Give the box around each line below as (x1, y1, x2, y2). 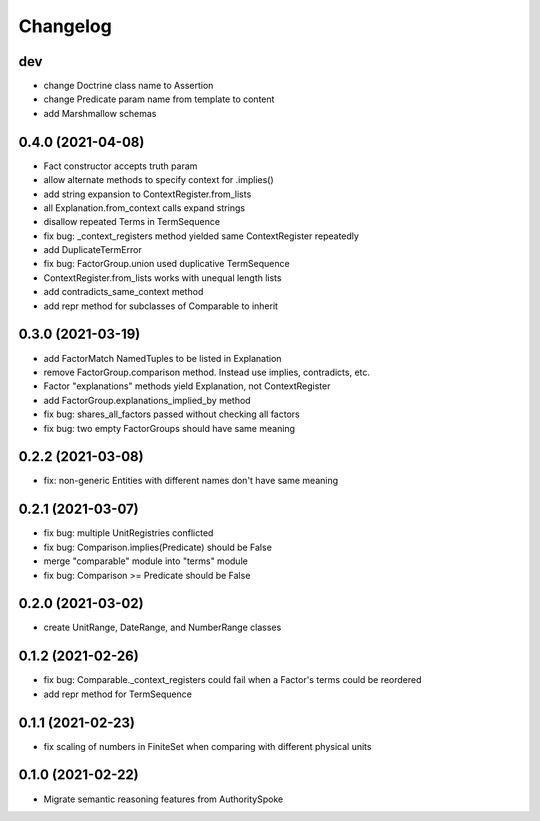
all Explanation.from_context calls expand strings (43, 201, 245, 214)
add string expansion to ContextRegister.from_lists (43, 188, 252, 200)
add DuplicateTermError (43, 244, 142, 256)
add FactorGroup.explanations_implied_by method (43, 394, 251, 406)
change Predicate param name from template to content (43, 93, 275, 105)
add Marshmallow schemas (43, 107, 157, 119)
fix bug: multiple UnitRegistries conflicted (43, 527, 214, 539)
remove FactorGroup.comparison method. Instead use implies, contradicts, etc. (43, 366, 370, 378)
